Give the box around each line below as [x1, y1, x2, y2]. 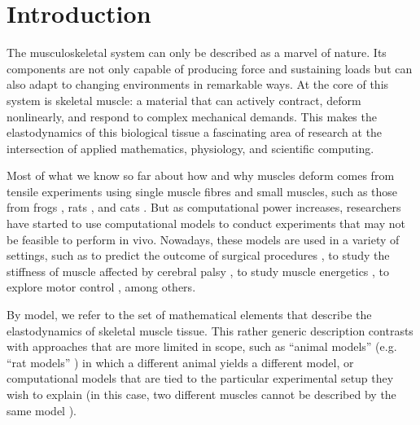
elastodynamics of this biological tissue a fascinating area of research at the [7, 124, 383, 141]
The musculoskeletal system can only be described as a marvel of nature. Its [7, 44, 387, 61]
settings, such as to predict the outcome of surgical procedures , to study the [7, 247, 390, 264]
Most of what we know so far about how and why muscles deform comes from [7, 167, 395, 184]
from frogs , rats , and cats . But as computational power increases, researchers [7, 199, 401, 216]
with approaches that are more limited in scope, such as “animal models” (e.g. [7, 338, 397, 355]
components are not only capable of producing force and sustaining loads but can [7, 59, 413, 77]
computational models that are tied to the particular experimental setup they [7, 370, 394, 387]
